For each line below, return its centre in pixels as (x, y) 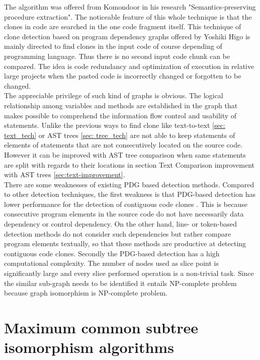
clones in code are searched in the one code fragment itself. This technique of (123, 26)
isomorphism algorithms (89, 347)
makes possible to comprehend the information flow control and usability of (120, 115)
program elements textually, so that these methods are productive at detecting (125, 243)
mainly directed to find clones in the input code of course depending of (113, 46)
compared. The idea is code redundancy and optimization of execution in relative (129, 66)
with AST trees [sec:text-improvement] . (65, 174)
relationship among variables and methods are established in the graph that (121, 105)
